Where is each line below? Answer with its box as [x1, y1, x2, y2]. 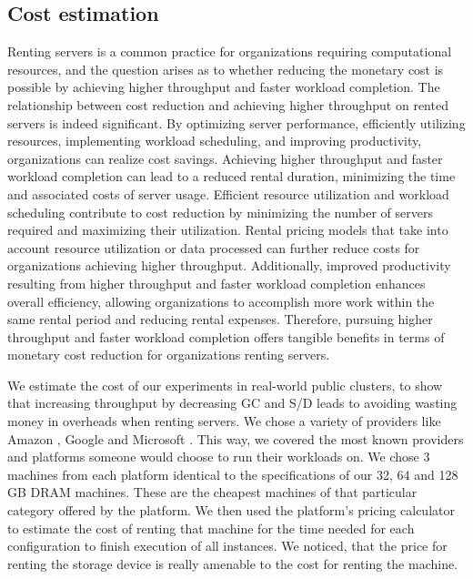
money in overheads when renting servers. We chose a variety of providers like [7, 411, 441, 431]
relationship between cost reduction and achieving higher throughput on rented [7, 95, 448, 114]
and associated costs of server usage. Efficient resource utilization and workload [7, 184, 449, 203]
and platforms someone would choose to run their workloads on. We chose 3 [7, 447, 430, 466]
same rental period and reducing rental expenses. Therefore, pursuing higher [7, 310, 433, 329]
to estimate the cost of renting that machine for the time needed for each [7, 518, 415, 537]
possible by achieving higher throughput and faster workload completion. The [7, 77, 440, 96]
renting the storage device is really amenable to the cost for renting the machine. [7, 554, 458, 573]
